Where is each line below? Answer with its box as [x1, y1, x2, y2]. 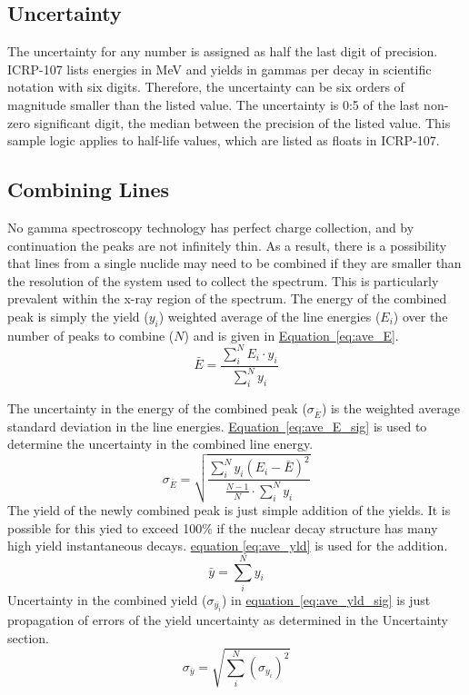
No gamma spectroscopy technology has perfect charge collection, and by [7, 217, 414, 236]
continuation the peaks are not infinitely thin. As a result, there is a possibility [7, 235, 447, 254]
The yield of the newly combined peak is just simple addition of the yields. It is [7, 501, 451, 520]
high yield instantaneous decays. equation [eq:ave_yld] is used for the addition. [7, 536, 448, 555]
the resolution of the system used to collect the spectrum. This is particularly [7, 271, 439, 290]
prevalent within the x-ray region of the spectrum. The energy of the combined [7, 289, 447, 308]
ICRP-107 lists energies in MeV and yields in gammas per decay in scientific [7, 59, 432, 78]
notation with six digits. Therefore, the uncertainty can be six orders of [7, 77, 404, 96]
